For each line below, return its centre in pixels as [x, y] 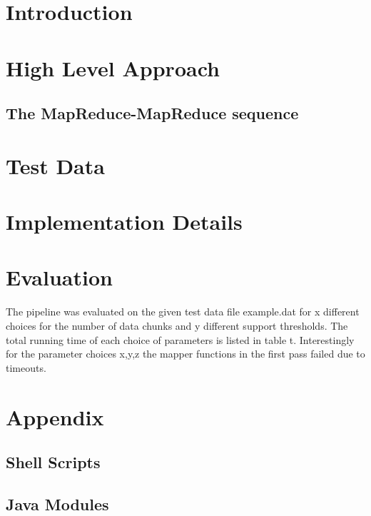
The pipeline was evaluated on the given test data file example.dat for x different [183, 312]
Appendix [55, 416]
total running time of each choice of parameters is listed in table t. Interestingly [180, 339]
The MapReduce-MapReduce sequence [152, 113]
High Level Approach [113, 67]
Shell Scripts [53, 462]
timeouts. [26, 367]
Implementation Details [124, 222]
